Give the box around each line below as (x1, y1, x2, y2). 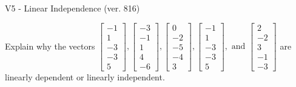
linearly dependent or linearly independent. (5, 70, 165, 83)
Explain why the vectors (5, 39, 95, 52)
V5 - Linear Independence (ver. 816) (5, 2, 140, 14)
